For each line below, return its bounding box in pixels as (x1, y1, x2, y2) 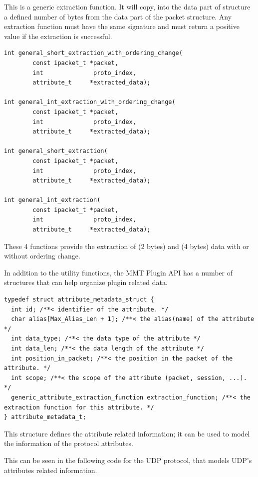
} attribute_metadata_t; (4, 413, 86, 421)
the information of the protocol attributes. (4, 438, 133, 448)
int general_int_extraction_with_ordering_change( (4, 98, 176, 106)
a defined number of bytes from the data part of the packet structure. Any (4, 11, 232, 21)
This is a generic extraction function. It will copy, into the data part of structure (4, 1, 251, 11)
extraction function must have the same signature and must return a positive (4, 21, 240, 31)
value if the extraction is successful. (4, 30, 112, 41)
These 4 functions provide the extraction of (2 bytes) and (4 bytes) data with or (4, 240, 249, 251)
